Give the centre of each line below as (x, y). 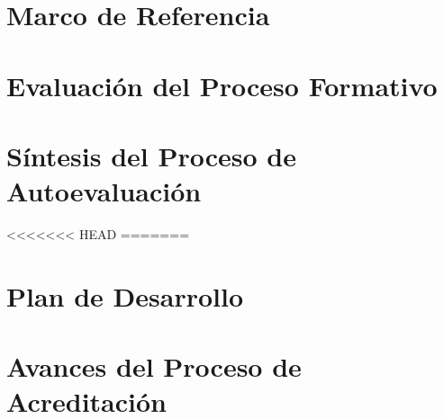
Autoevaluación (104, 191)
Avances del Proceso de (154, 366)
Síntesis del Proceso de (152, 155)
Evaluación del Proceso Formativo (222, 85)
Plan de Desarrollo (125, 295)
